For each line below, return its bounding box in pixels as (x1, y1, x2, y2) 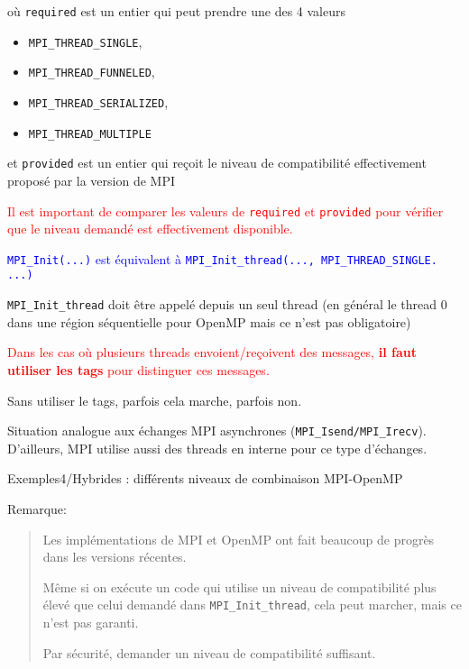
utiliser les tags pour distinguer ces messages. (7, 360, 270, 379)
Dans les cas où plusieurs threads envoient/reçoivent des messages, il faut (7, 343, 417, 362)
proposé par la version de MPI (7, 170, 175, 189)
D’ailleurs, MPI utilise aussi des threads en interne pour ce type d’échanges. (7, 438, 428, 457)
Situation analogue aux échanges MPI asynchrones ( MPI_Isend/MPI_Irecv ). (7, 421, 427, 440)
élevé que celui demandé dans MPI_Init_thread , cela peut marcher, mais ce (42, 595, 462, 614)
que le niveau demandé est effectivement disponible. (7, 219, 293, 238)
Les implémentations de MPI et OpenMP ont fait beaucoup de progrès (42, 529, 435, 548)
